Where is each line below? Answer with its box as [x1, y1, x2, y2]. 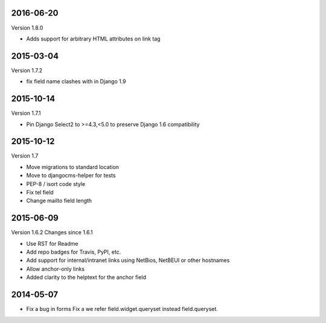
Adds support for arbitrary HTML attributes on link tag [26, 35, 161, 42]
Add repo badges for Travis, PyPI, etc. [26, 248, 121, 256]
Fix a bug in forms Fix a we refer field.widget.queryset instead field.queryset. [26, 305, 219, 313]
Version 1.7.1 [11, 109, 41, 117]
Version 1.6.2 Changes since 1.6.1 [11, 229, 93, 236]
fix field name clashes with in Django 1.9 [26, 78, 126, 85]
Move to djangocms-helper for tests [26, 172, 116, 179]
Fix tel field [26, 188, 54, 196]
